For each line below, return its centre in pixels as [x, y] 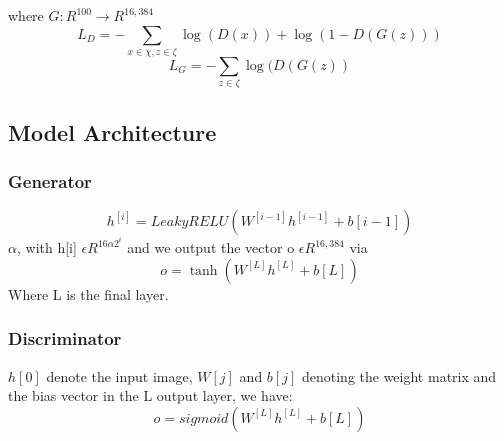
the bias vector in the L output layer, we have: [150, 395]
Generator [50, 180]
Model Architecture [112, 131]
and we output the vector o [211, 247]
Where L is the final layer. [88, 293]
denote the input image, [119, 375]
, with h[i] [46, 247]
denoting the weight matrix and [399, 375]
